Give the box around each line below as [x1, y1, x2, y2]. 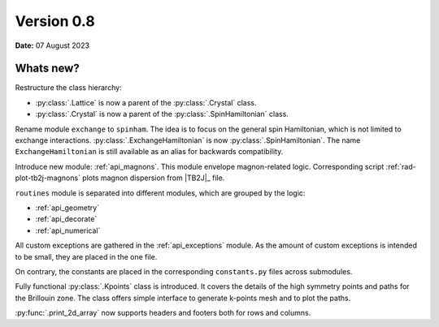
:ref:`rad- [385, 161, 416, 171]
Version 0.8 [15, 12, 95, 30]
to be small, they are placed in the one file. [15, 252, 158, 261]
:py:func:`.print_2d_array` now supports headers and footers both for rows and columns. [15, 308, 311, 318]
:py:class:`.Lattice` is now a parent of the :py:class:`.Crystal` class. [35, 97, 257, 107]
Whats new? [15, 62, 80, 75]
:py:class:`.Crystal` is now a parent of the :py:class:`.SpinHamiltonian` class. [35, 110, 289, 119]
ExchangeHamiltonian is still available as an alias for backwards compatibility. [15, 147, 284, 157]
